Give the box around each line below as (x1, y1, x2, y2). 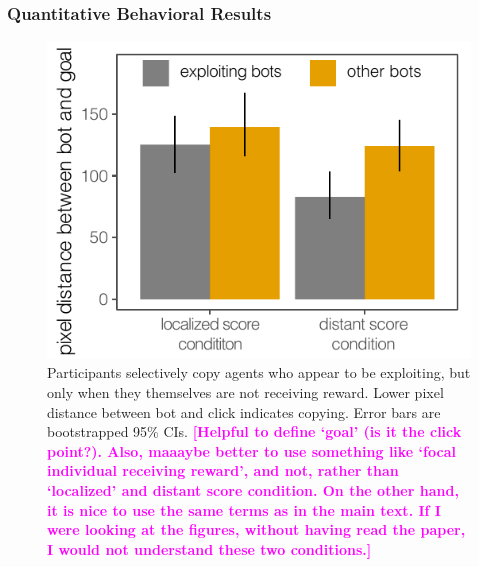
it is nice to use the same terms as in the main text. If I (47, 499, 441, 520)
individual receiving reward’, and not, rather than (47, 460, 399, 481)
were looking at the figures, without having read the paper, (47, 519, 466, 540)
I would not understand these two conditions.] (47, 538, 372, 559)
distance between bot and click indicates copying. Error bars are (47, 401, 441, 422)
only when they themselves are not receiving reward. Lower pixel (47, 382, 444, 402)
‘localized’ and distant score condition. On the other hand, (47, 479, 459, 500)
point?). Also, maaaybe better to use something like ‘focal (47, 440, 456, 461)
